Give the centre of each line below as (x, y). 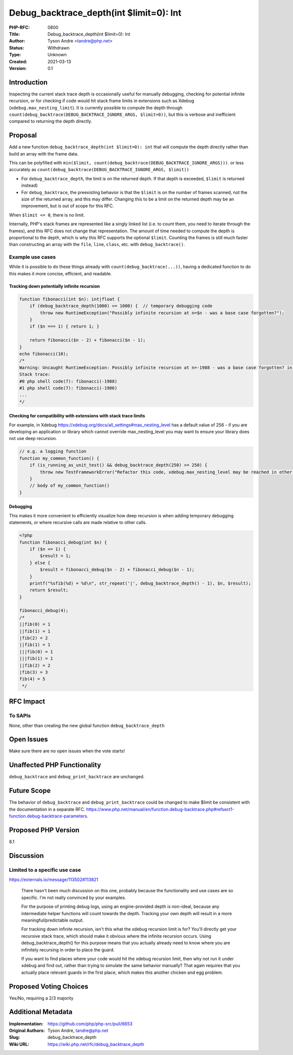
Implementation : (26, 1024)
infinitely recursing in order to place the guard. (68, 950)
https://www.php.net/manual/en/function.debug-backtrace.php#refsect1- (160, 809)
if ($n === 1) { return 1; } (64, 327)
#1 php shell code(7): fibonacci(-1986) (68, 388)
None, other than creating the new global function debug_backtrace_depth (87, 725)
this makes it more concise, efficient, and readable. (61, 273)
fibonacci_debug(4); (44, 611)
